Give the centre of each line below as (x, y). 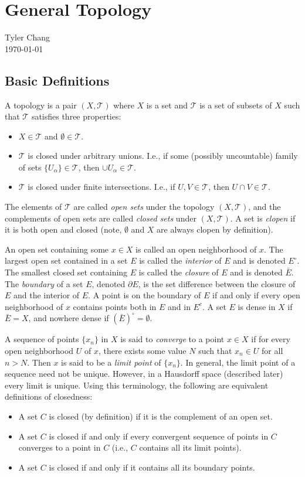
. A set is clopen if (263, 218)
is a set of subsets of (236, 105)
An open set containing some (57, 249)
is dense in (257, 306)
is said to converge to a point (172, 339)
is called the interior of (180, 260)
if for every (271, 339)
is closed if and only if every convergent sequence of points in (159, 436)
